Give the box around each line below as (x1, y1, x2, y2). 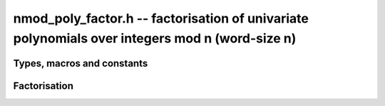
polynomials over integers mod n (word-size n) (13, 30, 297, 46)
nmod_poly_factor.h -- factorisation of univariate (13, 11, 309, 26)
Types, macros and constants (13, 57, 148, 69)
